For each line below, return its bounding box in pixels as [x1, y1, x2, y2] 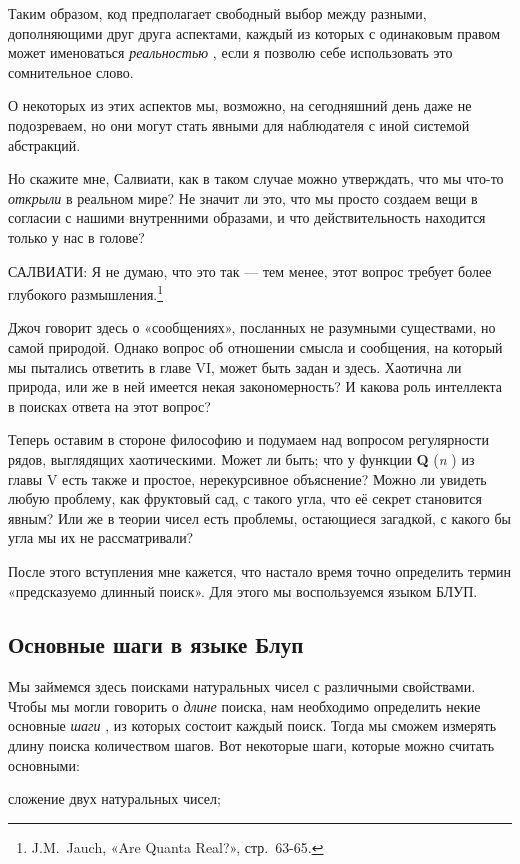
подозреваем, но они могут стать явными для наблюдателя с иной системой [8, 114, 470, 135]
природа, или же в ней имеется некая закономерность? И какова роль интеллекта [8, 376, 502, 397]
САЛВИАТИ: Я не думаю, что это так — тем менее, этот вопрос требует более [8, 260, 492, 281]
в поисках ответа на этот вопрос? [8, 395, 211, 416]
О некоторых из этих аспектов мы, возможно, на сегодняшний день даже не [8, 95, 472, 116]
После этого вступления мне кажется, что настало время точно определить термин [8, 560, 512, 581]
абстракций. [8, 134, 81, 155]
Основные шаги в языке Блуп [8, 629, 304, 660]
